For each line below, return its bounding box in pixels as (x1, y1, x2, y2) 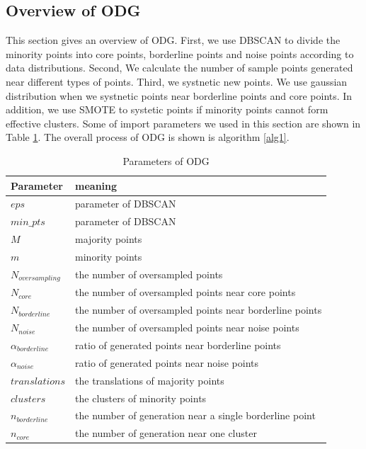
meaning (75, 178, 118, 193)
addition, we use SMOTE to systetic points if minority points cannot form (6, 102, 328, 117)
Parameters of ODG (122, 153, 210, 168)
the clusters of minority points (75, 390, 207, 405)
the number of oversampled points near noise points (75, 320, 299, 335)
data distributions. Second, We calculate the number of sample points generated (6, 60, 353, 75)
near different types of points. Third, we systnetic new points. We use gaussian (6, 74, 348, 89)
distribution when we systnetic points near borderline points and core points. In (6, 88, 353, 103)
